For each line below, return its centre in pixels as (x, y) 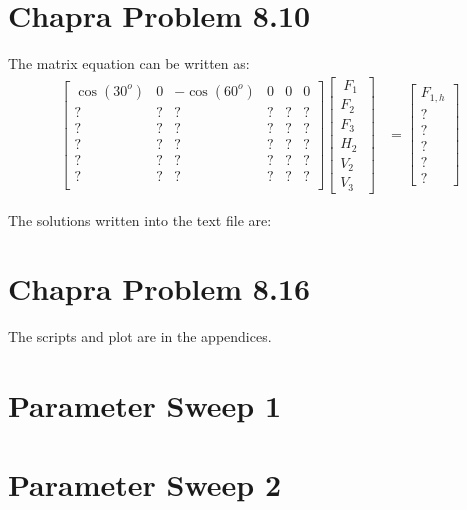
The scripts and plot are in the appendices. (140, 336)
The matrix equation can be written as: (129, 63)
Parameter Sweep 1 (145, 405)
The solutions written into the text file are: (140, 219)
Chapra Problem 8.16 (159, 288)
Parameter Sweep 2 (145, 483)
